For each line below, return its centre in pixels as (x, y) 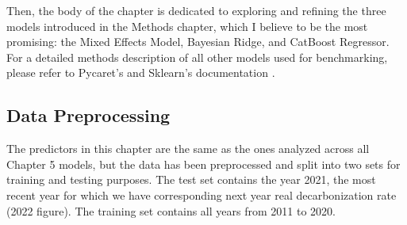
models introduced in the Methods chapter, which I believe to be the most (187, 26)
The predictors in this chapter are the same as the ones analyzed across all (188, 149)
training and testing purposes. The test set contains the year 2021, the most (191, 179)
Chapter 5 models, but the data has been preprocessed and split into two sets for (203, 164)
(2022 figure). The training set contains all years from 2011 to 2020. (171, 210)
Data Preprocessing (88, 115)
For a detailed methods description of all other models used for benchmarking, (197, 57)
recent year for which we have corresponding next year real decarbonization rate (202, 194)
